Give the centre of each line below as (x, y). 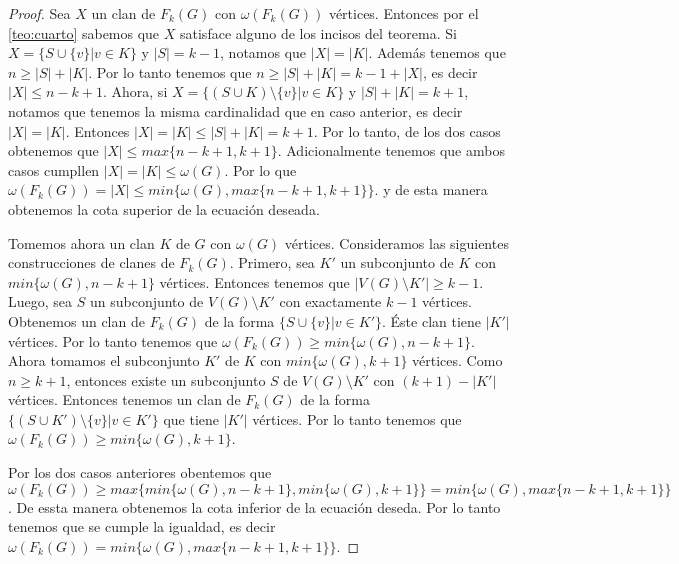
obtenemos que (53, 150)
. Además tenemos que (437, 52)
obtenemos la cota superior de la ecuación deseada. (164, 208)
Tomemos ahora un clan (81, 242)
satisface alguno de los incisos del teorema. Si (318, 32)
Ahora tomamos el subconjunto (104, 360)
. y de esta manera (431, 189)
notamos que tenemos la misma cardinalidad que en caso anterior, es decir (235, 110)
